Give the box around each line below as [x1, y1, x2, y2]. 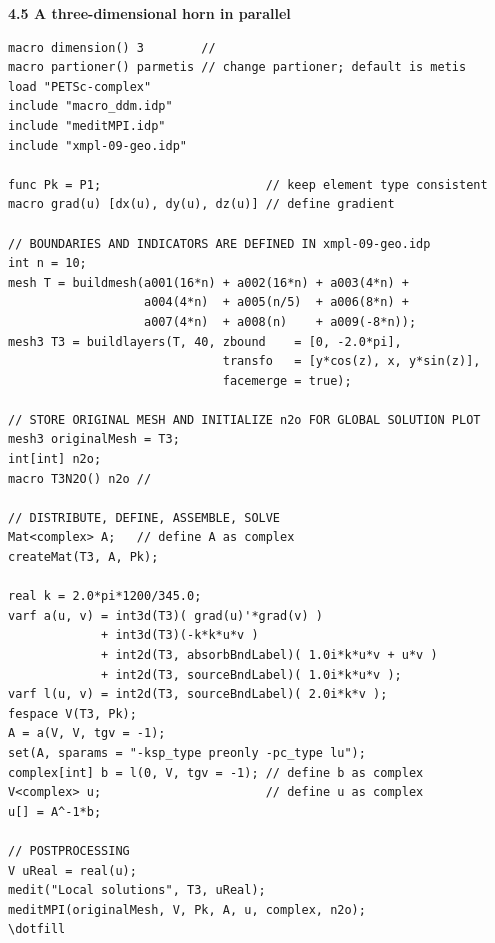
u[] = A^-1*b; [8, 804, 102, 819]
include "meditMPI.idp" [8, 118, 166, 133]
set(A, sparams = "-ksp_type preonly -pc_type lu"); [8, 745, 366, 760]
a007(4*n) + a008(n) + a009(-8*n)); [144, 314, 417, 329]
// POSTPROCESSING [8, 843, 130, 858]
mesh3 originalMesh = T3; [8, 432, 180, 447]
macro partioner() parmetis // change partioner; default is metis [8, 60, 467, 75]
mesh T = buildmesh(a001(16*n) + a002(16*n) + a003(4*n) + [8, 275, 409, 290]
